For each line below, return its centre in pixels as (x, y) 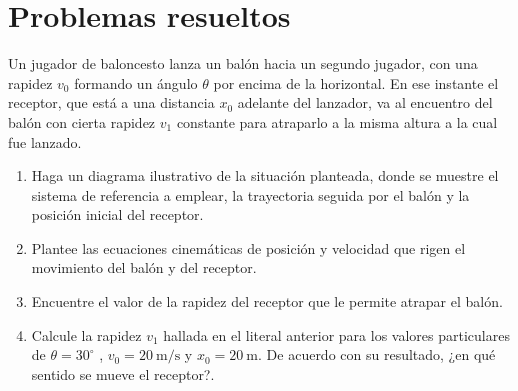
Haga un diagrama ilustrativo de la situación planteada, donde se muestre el (265, 175)
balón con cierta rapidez (82, 121)
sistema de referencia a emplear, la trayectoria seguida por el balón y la (250, 194)
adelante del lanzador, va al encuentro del (365, 102)
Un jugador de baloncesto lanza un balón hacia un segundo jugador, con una (243, 63)
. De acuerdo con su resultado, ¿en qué (377, 354)
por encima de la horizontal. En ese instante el (356, 82)
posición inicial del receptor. (117, 214)
